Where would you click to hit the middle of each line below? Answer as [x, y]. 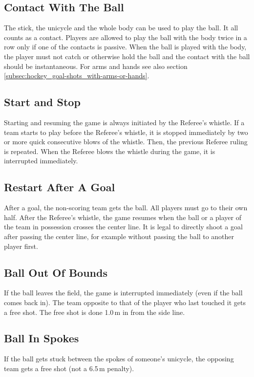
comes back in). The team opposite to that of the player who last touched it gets [125, 302]
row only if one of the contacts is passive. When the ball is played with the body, [125, 47]
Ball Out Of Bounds [56, 272]
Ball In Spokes [42, 338]
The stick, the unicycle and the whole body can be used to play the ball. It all [121, 28]
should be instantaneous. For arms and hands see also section [96, 66]
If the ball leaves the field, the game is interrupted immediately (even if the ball [123, 293]
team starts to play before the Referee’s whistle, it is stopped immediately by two [126, 132]
